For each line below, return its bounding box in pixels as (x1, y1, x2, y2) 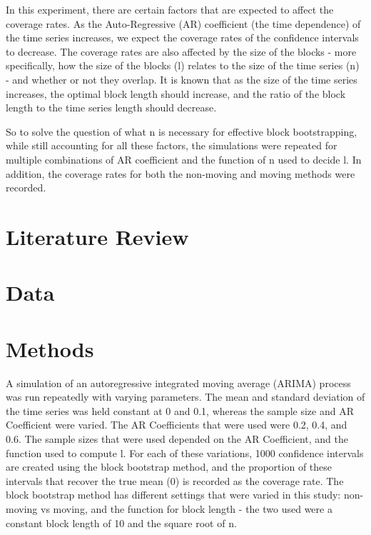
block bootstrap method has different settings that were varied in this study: (6, 487, 341, 502)
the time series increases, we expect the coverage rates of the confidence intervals (6, 30, 359, 45)
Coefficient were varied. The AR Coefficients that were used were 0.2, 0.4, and (6, 417, 347, 432)
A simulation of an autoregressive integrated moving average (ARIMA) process (6, 375, 351, 390)
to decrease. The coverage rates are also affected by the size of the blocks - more (6, 44, 357, 59)
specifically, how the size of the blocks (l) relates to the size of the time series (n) (6, 58, 360, 73)
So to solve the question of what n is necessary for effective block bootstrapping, (6, 124, 357, 139)
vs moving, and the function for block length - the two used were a (40, 501, 332, 516)
